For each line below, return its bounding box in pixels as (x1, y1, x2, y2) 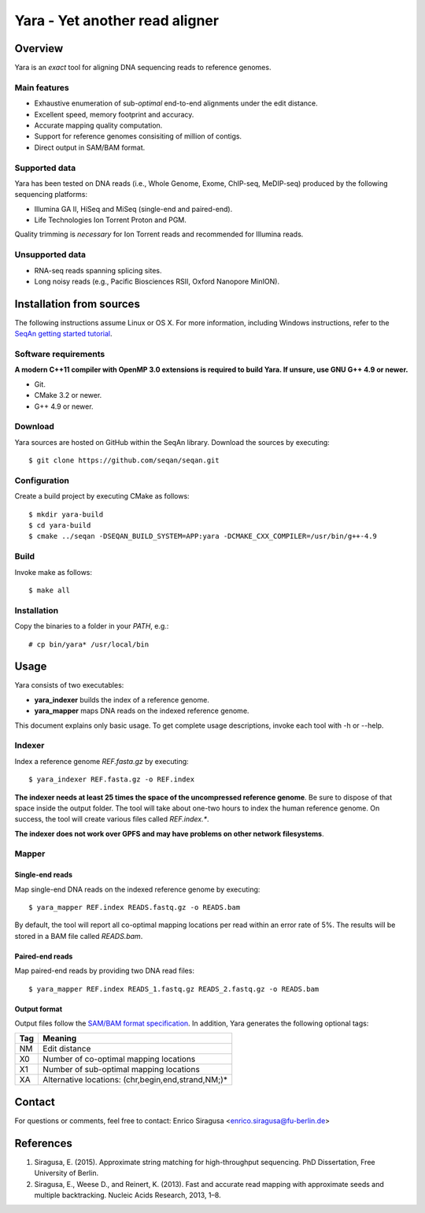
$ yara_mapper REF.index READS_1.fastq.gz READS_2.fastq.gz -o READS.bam (28, 985, 320, 993)
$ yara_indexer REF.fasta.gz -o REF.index (28, 775, 195, 784)
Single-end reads (14, 870, 73, 880)
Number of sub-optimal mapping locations (42, 1064, 200, 1075)
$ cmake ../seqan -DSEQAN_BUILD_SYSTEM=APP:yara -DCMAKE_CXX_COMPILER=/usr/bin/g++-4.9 (28, 532, 378, 541)
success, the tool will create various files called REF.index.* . (14, 814, 209, 824)
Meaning (42, 1033, 77, 1044)
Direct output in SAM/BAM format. (34, 143, 146, 152)
